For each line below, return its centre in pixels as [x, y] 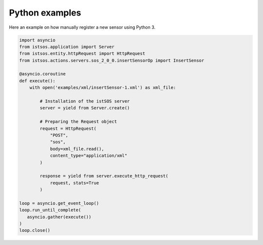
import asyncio [37, 40]
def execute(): [37, 81]
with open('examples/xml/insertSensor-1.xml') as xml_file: [103, 88]
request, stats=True [75, 183]
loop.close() [35, 230]
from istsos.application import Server [67, 47]
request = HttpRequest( [68, 128]
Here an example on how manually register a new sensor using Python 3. [82, 27]
